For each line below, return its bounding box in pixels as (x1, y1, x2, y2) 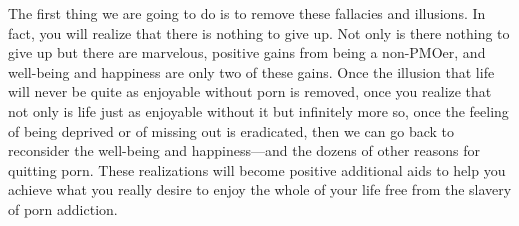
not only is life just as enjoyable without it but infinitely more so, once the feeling (8, 100, 509, 121)
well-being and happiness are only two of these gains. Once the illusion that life (8, 61, 495, 82)
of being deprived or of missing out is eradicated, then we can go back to (8, 120, 454, 141)
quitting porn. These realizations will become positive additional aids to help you (8, 159, 506, 180)
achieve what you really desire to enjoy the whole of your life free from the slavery (8, 179, 512, 200)
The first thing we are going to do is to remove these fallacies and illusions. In (8, 3, 486, 23)
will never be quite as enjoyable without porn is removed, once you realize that (8, 81, 492, 102)
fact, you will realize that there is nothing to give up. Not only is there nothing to (8, 22, 510, 43)
